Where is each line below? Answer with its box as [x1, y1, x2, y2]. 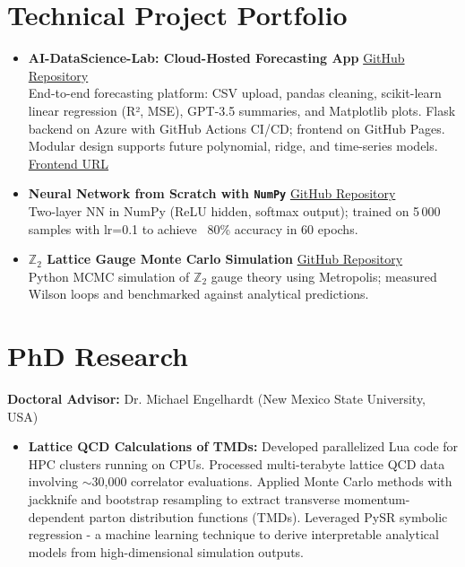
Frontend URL [28, 153, 109, 172]
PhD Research [7, 337, 188, 374]
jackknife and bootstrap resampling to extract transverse [28, 490, 340, 508]
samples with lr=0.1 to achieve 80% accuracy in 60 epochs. [28, 219, 358, 238]
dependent [28, 507, 85, 526]
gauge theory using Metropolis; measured [211, 266, 437, 285]
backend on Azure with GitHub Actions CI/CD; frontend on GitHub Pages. [28, 118, 445, 137]
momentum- [343, 490, 410, 508]
